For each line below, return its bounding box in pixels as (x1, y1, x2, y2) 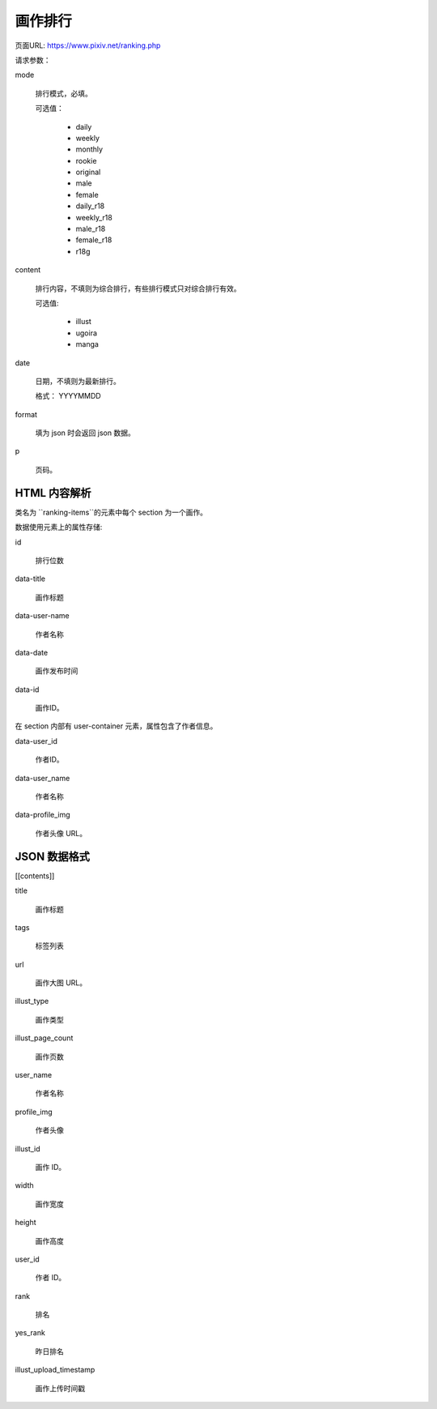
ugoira (75, 328, 97, 338)
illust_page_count (15, 1033, 74, 1043)
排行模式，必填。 (35, 88, 92, 98)
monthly (75, 144, 104, 154)
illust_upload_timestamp (15, 1365, 95, 1375)
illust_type (15, 997, 49, 1006)
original (75, 167, 101, 177)
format (15, 409, 38, 419)
